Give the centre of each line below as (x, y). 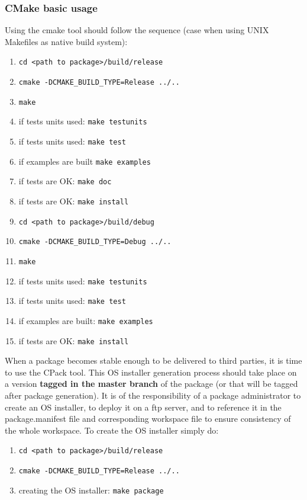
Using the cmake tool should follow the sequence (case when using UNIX (137, 30)
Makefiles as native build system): (66, 41)
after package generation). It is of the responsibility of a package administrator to (153, 395)
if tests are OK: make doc (65, 181)
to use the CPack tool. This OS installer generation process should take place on (151, 372)
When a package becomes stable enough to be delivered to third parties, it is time (153, 360)
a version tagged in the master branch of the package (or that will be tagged (151, 384)
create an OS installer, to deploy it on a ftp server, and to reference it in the (143, 407)
